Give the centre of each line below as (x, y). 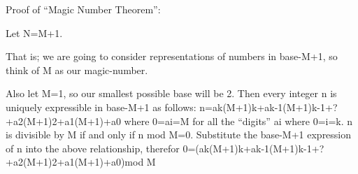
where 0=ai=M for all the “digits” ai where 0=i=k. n (238, 121)
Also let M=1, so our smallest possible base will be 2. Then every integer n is (171, 93)
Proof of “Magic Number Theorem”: (83, 9)
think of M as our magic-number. (77, 70)
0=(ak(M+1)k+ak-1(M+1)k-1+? (253, 148)
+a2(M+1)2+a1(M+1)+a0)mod (75, 162)
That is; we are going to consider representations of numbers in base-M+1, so (172, 56)
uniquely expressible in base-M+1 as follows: (101, 107)
